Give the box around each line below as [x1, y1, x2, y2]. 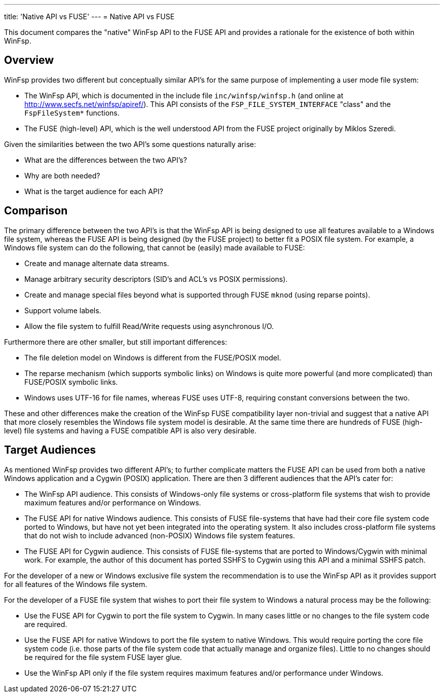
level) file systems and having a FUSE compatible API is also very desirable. [4, 426, 256, 435]
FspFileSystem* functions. [24, 108, 120, 117]
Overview [4, 54, 54, 67]
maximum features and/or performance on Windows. [24, 498, 201, 507]
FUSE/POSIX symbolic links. [24, 377, 118, 386]
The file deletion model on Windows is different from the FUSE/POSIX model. [24, 353, 281, 362]
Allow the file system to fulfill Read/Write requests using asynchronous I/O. [24, 321, 274, 331]
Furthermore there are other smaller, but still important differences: [4, 337, 227, 346]
